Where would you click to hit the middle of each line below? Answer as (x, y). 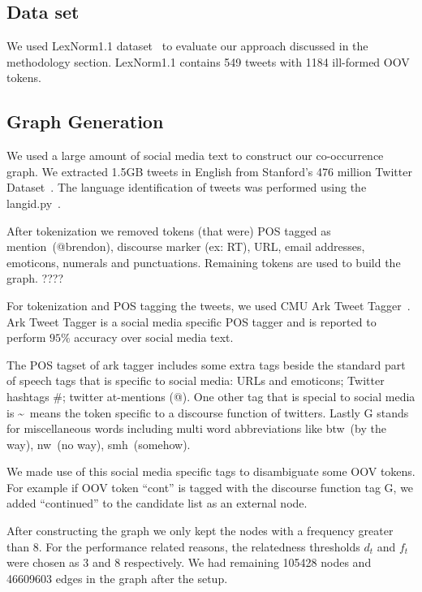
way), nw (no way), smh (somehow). (99, 444)
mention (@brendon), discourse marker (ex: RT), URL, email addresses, (186, 246)
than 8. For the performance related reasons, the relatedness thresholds (183, 546)
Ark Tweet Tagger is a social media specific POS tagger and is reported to (192, 321)
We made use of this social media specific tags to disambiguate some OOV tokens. (211, 471)
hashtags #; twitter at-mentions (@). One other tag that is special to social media (211, 396)
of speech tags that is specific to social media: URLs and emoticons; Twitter (196, 380)
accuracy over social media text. (154, 337)
